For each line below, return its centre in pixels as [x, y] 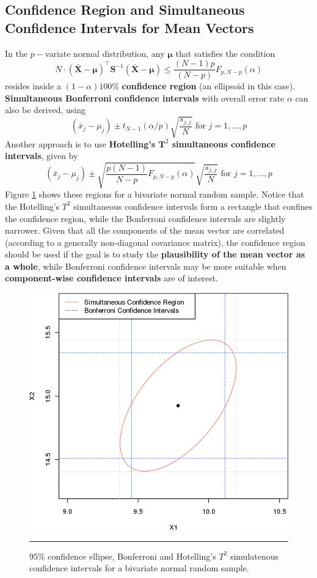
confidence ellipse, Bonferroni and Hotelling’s [132, 556]
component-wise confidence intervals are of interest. [111, 278]
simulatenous [254, 556]
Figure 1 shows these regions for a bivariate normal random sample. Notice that [155, 194]
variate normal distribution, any [105, 53]
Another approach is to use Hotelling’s [80, 143]
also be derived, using [46, 110]
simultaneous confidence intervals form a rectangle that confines [193, 206]
